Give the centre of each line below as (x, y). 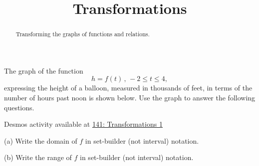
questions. (19, 107)
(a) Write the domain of (41, 140)
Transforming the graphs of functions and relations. (83, 34)
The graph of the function (44, 70)
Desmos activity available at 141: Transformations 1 (83, 124)
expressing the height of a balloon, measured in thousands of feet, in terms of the (128, 88)
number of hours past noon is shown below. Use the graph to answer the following (130, 98)
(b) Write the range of (38, 157)
